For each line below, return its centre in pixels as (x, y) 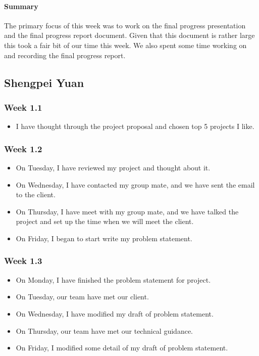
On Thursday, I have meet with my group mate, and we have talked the (127, 211)
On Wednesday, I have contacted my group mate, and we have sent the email (135, 184)
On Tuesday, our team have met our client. (82, 297)
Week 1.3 (23, 261)
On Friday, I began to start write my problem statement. (104, 238)
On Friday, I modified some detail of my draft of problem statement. (122, 348)
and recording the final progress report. (65, 55)
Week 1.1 (23, 107)
